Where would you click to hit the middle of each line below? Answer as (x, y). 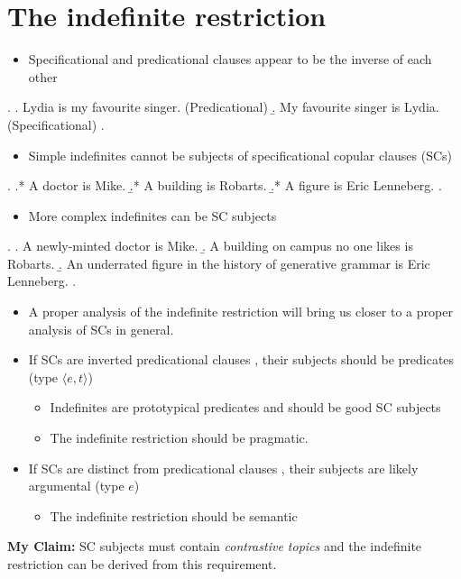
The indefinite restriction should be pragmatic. (179, 438)
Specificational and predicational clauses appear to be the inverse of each (230, 59)
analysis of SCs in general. (101, 329)
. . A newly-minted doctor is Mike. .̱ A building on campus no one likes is (210, 246)
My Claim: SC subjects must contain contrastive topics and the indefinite (215, 546)
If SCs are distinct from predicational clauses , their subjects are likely (223, 468)
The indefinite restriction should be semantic (174, 515)
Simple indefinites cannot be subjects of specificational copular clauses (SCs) (240, 155)
